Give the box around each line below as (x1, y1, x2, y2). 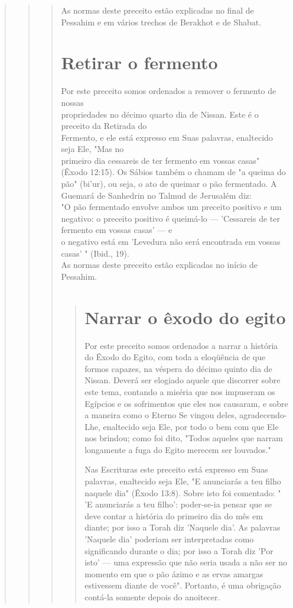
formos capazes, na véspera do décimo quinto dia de (84, 362, 272, 374)
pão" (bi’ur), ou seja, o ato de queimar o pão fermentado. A (61, 177, 277, 190)
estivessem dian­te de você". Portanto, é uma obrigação (84, 579, 281, 591)
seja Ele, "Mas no (61, 143, 124, 155)
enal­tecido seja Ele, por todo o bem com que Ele (103, 420, 279, 432)
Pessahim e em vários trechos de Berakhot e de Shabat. (61, 15, 262, 28)
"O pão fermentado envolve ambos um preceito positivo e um (61, 200, 282, 213)
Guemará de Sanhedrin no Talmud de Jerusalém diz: (61, 189, 252, 201)
